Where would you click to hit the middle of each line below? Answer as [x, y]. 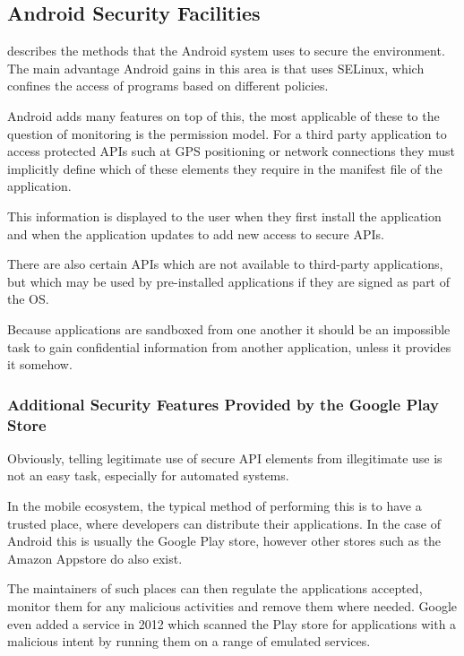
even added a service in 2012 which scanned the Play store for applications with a [232, 623]
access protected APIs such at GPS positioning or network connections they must [232, 151]
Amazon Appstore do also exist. [95, 558]
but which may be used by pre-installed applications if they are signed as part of [229, 281]
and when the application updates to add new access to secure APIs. [196, 233]
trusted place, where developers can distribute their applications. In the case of [224, 523]
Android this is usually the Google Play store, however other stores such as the [224, 541]
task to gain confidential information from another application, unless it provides [229, 346]
